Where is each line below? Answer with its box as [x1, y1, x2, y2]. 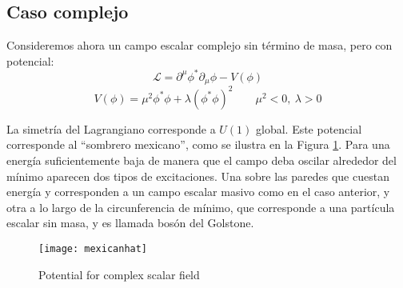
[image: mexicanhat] [38, 243, 148, 254]
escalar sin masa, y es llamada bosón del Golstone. [6, 214, 254, 231]
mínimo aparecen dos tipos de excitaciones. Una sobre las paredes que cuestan [6, 167, 389, 184]
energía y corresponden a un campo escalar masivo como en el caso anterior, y [6, 183, 390, 200]
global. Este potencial [256, 120, 362, 137]
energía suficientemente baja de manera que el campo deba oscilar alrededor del [6, 152, 397, 169]
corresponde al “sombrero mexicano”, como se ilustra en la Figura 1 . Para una [6, 136, 390, 153]
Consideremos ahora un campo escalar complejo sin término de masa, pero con [6, 37, 393, 54]
